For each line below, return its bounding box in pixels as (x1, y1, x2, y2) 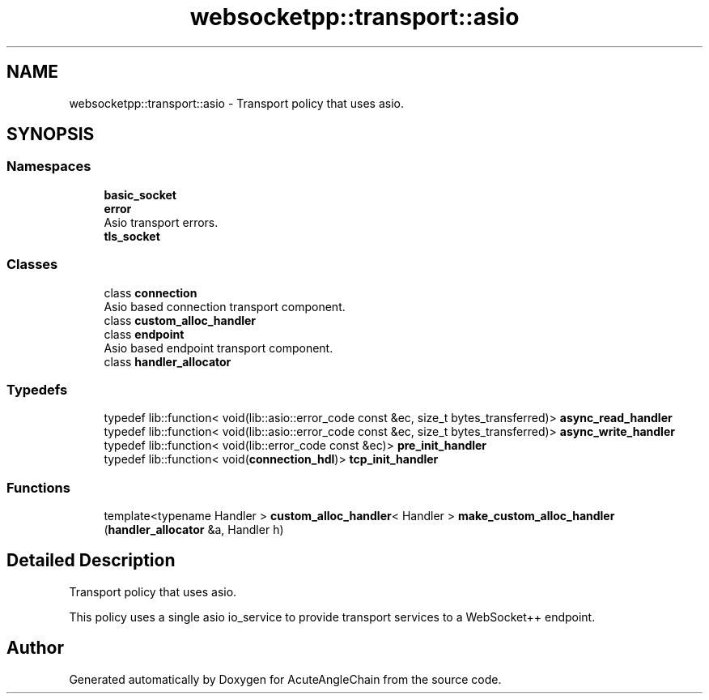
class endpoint (104, 327, 185, 341)
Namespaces (6, 158, 91, 175)
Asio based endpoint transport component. (104, 340, 333, 355)
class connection (104, 285, 197, 300)
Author (6, 638, 64, 659)
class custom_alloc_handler (104, 313, 257, 327)
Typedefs (6, 381, 68, 398)
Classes (6, 256, 58, 273)
